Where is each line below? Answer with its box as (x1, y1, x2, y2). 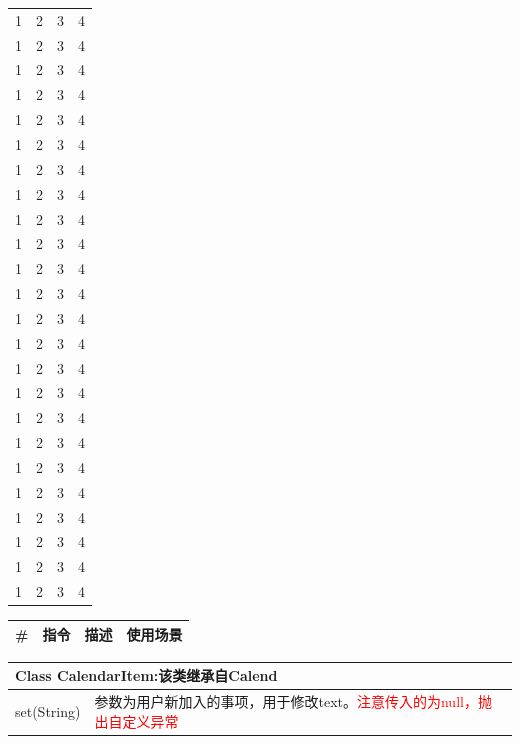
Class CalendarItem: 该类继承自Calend (15, 665, 278, 686)
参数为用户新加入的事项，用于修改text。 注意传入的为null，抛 (94, 691, 492, 712)
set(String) (15, 700, 81, 721)
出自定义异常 (94, 710, 179, 731)
